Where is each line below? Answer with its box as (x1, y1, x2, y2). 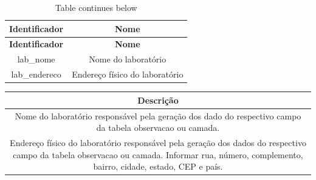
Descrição (137, 93, 179, 106)
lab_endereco (11, 68, 61, 81)
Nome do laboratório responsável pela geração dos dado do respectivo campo (15, 109, 301, 122)
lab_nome (17, 53, 55, 65)
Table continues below (55, 1, 137, 13)
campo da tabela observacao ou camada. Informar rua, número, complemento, (13, 148, 303, 161)
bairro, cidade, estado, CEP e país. (93, 160, 223, 173)
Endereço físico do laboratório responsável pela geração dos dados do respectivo (10, 136, 306, 148)
